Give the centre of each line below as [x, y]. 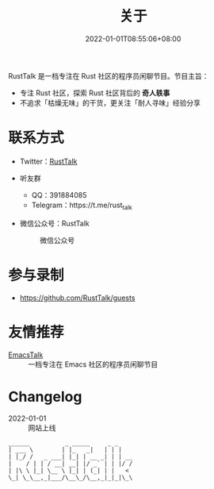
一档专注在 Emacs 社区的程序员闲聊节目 [93, 364]
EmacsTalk [26, 355]
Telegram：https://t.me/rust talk [82, 206]
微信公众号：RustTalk [54, 223]
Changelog [45, 397]
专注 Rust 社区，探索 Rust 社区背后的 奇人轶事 [95, 93]
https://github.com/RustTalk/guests [77, 298]
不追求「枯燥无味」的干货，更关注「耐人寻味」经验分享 [110, 102]
